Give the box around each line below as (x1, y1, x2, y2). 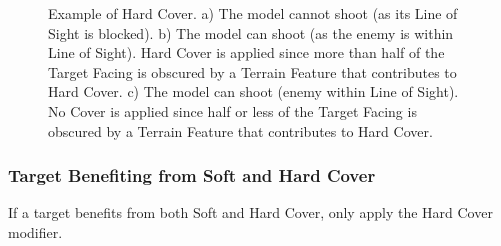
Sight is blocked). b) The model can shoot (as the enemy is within (48, 22, 454, 43)
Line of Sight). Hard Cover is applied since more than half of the (48, 42, 445, 63)
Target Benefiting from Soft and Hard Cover (8, 163, 376, 188)
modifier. (8, 221, 63, 242)
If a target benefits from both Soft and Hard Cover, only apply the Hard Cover (8, 202, 493, 223)
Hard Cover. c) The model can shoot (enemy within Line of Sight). (48, 81, 459, 102)
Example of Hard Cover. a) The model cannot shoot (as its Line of (48, 3, 458, 23)
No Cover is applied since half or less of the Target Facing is (48, 100, 417, 121)
